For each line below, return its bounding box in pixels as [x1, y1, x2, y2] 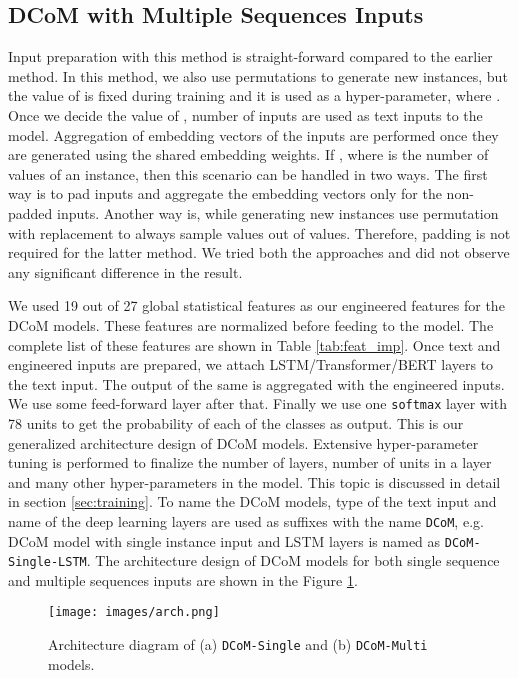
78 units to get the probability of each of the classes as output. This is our [8, 412, 464, 433]
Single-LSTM [8, 555, 87, 570]
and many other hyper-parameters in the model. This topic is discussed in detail [8, 471, 501, 492]
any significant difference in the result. [8, 261, 243, 282]
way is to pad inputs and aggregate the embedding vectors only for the [8, 183, 442, 204]
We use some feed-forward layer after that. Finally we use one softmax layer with [8, 393, 508, 414]
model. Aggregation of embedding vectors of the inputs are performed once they [8, 124, 499, 145]
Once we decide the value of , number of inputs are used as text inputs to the [8, 104, 483, 125]
